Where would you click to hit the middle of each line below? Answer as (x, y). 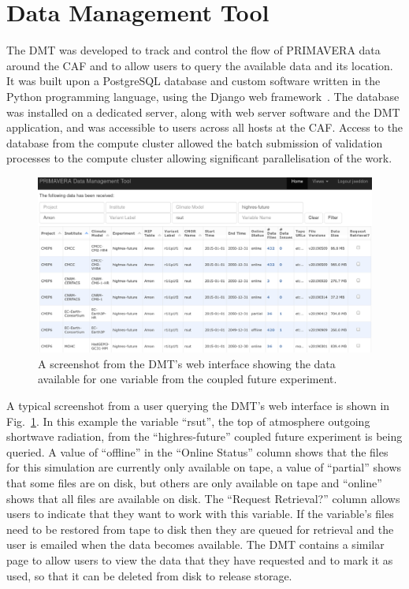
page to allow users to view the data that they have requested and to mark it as (200, 559)
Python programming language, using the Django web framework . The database (203, 96)
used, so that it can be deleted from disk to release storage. (149, 575)
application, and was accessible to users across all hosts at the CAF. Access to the (205, 127)
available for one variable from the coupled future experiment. (188, 379)
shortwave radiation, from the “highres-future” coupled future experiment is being (204, 436)
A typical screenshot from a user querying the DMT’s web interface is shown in (198, 405)
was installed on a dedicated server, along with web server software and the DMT (203, 112)
